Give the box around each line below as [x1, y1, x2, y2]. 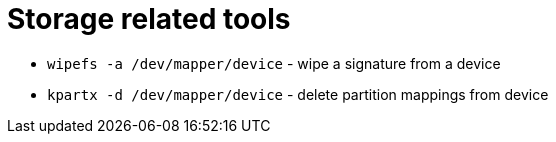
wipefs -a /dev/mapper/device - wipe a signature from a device [47, 54, 501, 72]
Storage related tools [7, 2, 291, 36]
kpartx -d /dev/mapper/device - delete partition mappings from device [47, 85, 549, 103]
